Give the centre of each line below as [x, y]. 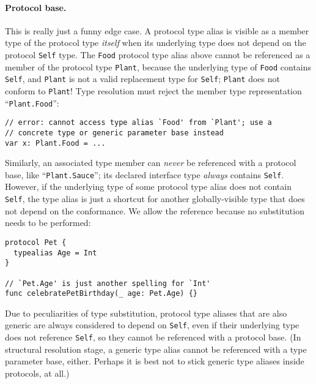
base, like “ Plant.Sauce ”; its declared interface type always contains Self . [145, 174]
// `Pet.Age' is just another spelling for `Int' [108, 283]
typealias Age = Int [55, 253]
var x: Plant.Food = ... [55, 143]
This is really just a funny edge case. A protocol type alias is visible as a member [157, 30]
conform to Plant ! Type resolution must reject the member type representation [153, 90]
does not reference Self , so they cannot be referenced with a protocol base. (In [153, 337]
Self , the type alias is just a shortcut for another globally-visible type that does [155, 199]
